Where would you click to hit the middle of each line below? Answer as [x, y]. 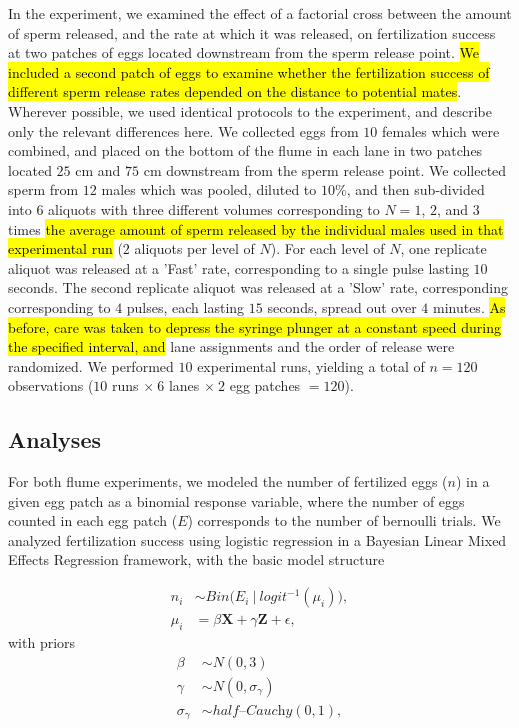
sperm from [43, 189]
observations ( [51, 385]
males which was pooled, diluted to [209, 189]
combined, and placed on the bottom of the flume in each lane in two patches [245, 150]
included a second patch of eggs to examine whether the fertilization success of [249, 71]
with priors [42, 641]
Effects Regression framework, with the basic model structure [196, 559]
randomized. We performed [91, 365]
